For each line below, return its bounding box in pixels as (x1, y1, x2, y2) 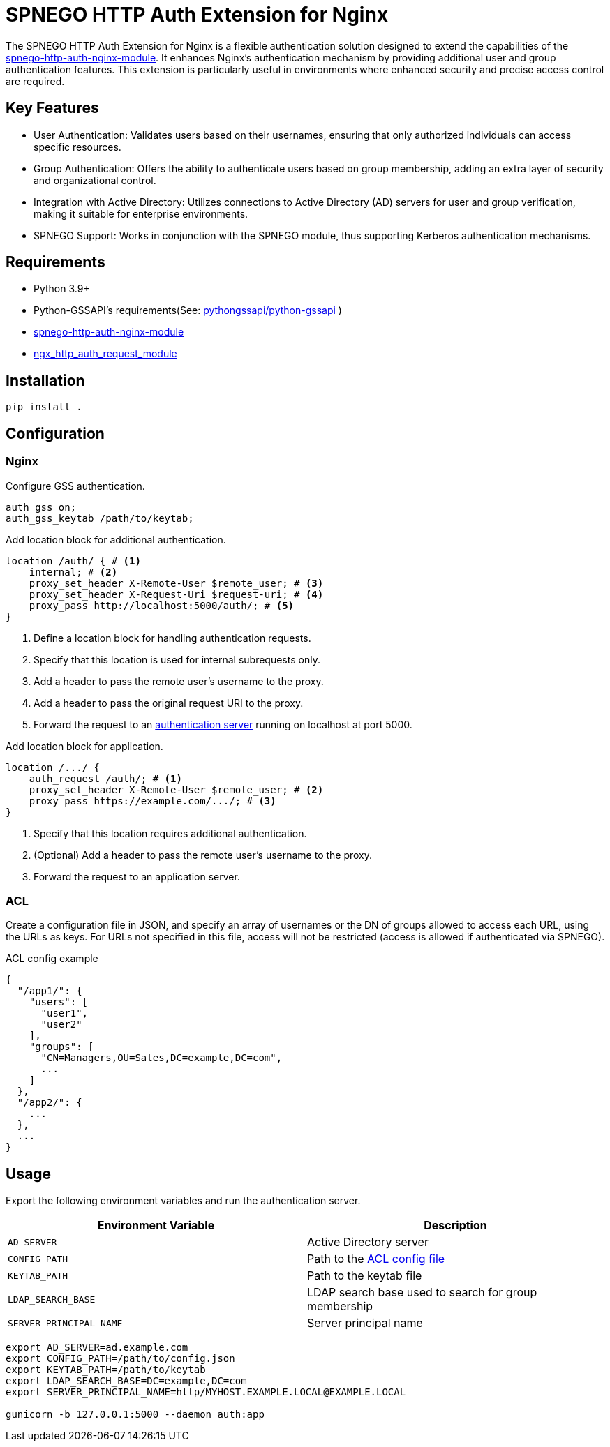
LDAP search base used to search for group (307, 1285, 537, 1300)
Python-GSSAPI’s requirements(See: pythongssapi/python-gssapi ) (34, 304, 342, 317)
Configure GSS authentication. (6, 479, 145, 492)
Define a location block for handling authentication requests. (34, 631, 311, 644)
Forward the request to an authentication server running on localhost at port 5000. (34, 718, 412, 730)
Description (424, 1218, 487, 1233)
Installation (6, 371, 85, 389)
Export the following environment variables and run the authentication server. (6, 1194, 361, 1207)
